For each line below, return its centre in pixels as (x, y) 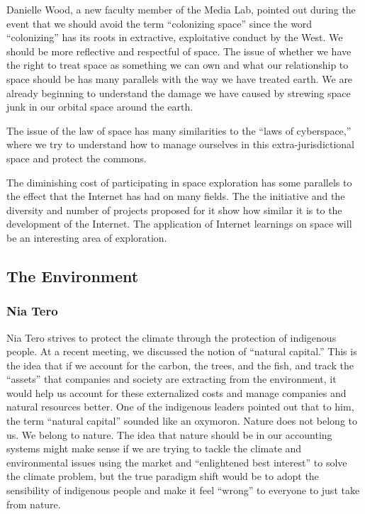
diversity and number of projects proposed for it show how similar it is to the (174, 209)
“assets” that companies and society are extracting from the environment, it (172, 379)
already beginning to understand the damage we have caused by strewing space (179, 93)
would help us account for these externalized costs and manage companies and (176, 392)
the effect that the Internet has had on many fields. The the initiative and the (176, 196)
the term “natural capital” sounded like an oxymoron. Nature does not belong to (182, 421)
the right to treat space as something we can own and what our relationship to (178, 65)
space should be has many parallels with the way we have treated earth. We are (180, 78)
